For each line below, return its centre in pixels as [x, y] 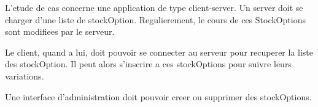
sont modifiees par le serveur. [60, 31]
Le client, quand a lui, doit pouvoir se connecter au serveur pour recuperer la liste [159, 52]
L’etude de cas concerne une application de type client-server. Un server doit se [154, 7]
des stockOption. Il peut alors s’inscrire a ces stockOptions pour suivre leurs [148, 64]
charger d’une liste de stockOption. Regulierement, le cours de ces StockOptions [155, 19]
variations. [25, 76]
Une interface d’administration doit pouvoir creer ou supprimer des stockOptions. [158, 96]
